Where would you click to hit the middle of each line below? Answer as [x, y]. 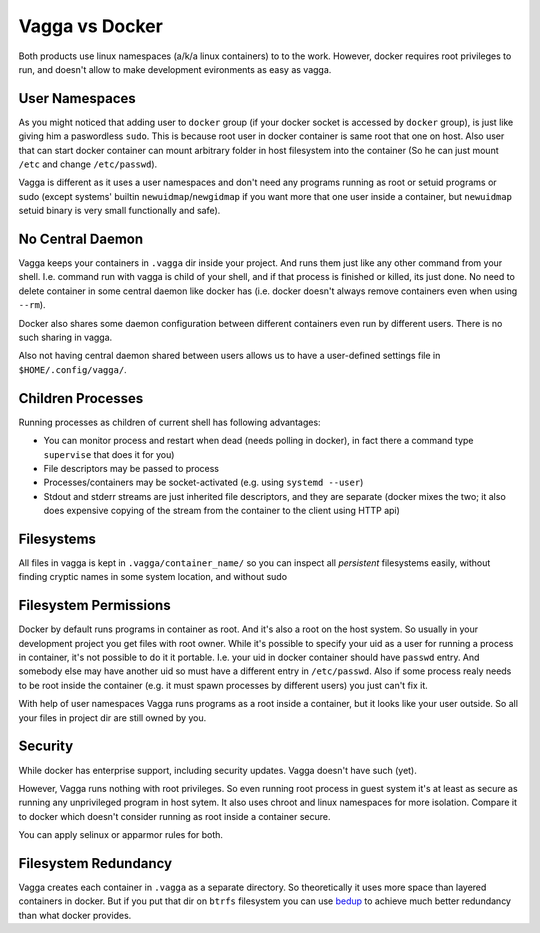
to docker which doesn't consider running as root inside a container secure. [174, 816]
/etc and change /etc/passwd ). [88, 164]
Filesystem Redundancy [95, 863]
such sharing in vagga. [65, 337]
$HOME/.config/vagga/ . [72, 369]
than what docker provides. [75, 915]
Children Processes [81, 398]
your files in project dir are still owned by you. [112, 717]
